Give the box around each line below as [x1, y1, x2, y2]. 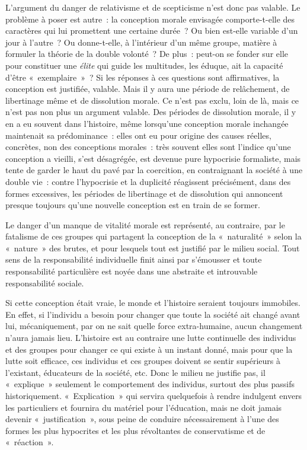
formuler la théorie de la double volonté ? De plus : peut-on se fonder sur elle [5, 47, 289, 60]
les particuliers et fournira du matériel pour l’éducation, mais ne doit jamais [5, 401, 282, 413]
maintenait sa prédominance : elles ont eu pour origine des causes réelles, [5, 129, 271, 141]
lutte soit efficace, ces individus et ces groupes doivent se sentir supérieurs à [5, 355, 280, 367]
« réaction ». [5, 436, 54, 448]
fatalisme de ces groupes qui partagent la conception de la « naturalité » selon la [5, 230, 302, 242]
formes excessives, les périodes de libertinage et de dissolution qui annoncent [5, 187, 283, 199]
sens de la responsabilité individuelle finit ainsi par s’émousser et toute [5, 253, 262, 266]
